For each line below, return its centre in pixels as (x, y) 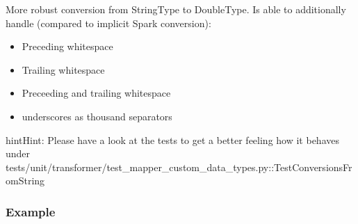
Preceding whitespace (67, 46)
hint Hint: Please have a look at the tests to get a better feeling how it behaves (172, 139)
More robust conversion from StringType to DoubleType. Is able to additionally (176, 9)
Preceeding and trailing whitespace (96, 93)
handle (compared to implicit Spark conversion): (108, 23)
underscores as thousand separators (97, 116)
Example (31, 211)
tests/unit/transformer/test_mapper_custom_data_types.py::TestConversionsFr (179, 167)
